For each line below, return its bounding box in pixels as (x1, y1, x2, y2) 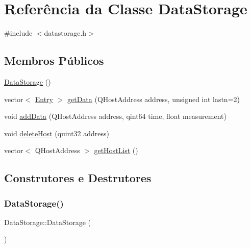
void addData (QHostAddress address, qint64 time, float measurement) (4, 111, 227, 121)
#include (4, 28, 33, 38)
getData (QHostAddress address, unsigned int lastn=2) (67, 93, 240, 104)
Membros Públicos (4, 53, 104, 68)
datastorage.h (44, 28, 87, 38)
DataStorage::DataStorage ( (4, 216, 91, 227)
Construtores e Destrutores (4, 170, 152, 186)
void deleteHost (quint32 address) (4, 128, 110, 138)
